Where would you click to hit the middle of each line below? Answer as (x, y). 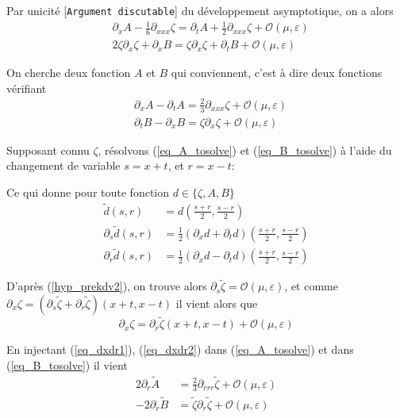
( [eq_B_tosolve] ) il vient (67, 364)
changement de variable (63, 165)
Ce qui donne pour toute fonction (88, 192)
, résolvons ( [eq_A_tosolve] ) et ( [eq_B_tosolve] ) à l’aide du (245, 150)
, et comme (311, 286)
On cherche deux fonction (69, 73)
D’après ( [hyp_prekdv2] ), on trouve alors (107, 286)
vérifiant (27, 88)
